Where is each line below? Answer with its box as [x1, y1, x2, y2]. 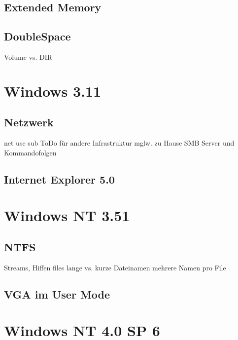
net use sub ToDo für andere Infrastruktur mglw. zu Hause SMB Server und [4, 138, 235, 148]
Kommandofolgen [4, 147, 57, 157]
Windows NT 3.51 [4, 205, 130, 226]
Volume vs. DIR [4, 51, 53, 62]
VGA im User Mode [4, 286, 110, 302]
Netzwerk [4, 114, 54, 130]
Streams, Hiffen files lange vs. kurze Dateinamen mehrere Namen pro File [4, 262, 226, 272]
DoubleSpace [4, 29, 71, 44]
